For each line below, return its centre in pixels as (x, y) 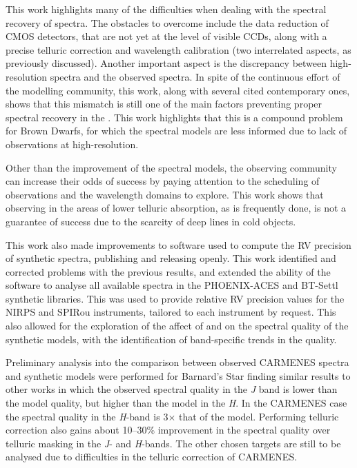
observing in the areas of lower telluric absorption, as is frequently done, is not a (176, 208)
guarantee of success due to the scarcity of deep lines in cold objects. (151, 221)
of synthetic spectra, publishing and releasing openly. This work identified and (171, 258)
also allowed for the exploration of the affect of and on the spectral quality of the (177, 326)
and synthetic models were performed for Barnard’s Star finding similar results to (178, 375)
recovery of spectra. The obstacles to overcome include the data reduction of (167, 22)
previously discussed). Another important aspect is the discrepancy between (166, 63)
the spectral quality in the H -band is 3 (87, 416)
